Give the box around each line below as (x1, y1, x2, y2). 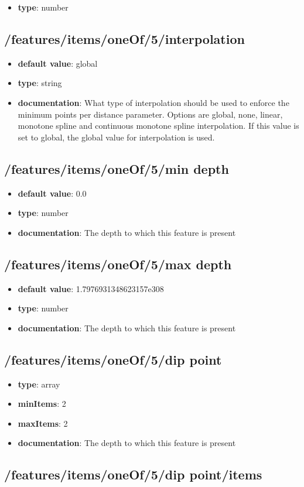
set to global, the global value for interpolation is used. (18, 131, 215, 143)
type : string (18, 77, 62, 89)
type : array (18, 378, 60, 390)
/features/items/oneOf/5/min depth (4, 159, 229, 177)
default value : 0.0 (18, 187, 87, 199)
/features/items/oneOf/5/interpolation (4, 29, 245, 47)
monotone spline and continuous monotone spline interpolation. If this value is (18, 119, 299, 132)
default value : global (18, 57, 98, 69)
